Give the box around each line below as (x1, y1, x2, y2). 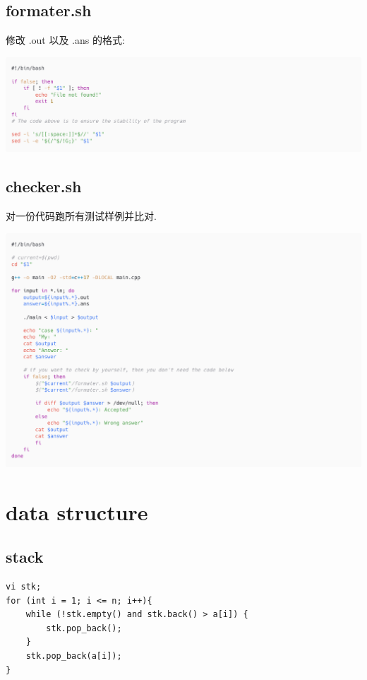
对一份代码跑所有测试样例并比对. (6, 208, 157, 223)
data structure (6, 497, 148, 526)
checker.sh (6, 175, 82, 197)
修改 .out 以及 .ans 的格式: (6, 33, 125, 47)
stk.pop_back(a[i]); (25, 650, 122, 661)
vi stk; (6, 581, 42, 592)
